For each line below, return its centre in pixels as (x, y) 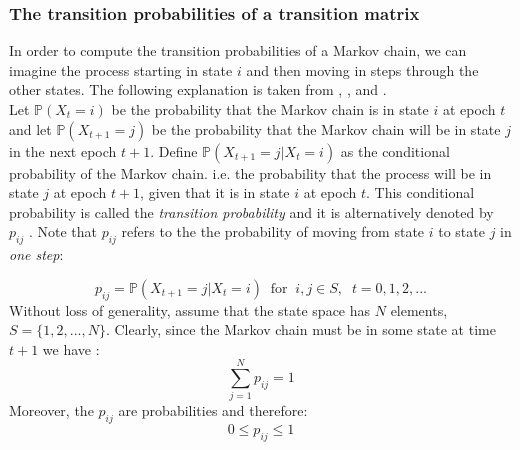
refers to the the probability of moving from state (273, 231)
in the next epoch (63, 150)
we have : (71, 348)
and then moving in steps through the (362, 69)
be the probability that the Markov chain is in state (270, 109)
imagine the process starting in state (121, 69)
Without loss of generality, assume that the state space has (190, 309)
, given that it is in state (215, 192)
